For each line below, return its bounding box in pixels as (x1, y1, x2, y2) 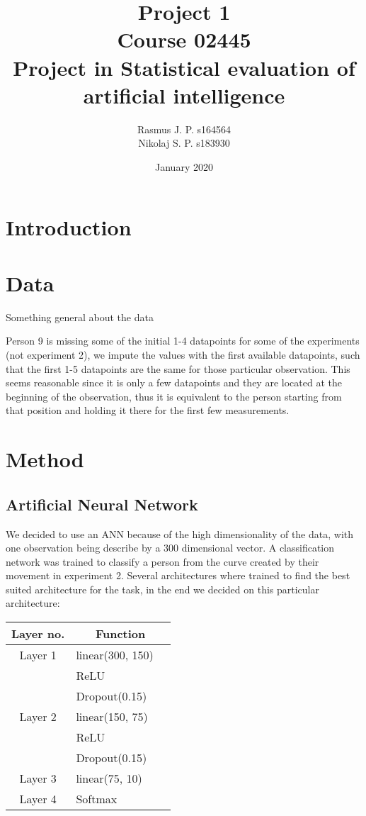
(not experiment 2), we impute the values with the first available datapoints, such (6, 347, 360, 362)
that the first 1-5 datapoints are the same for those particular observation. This (6, 361, 350, 376)
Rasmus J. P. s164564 (137, 121, 231, 136)
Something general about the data (6, 309, 154, 324)
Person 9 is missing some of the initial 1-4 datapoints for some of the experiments (6, 333, 360, 348)
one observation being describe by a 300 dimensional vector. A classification (6, 540, 335, 555)
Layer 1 (19, 647, 57, 664)
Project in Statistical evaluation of (13, 52, 355, 82)
